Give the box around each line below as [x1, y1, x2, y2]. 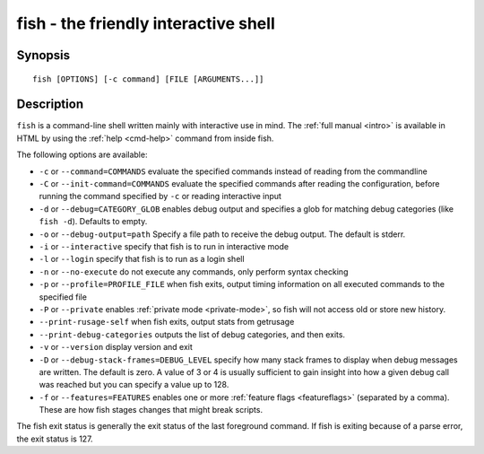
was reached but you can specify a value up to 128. [39, 380, 229, 390]
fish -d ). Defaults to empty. [39, 216, 148, 227]
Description [16, 97, 84, 112]
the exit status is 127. [16, 433, 93, 444]
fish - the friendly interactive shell [16, 13, 275, 33]
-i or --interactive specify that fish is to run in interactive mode [39, 240, 290, 251]
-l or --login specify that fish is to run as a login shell [39, 254, 246, 265]
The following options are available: [16, 149, 148, 161]
